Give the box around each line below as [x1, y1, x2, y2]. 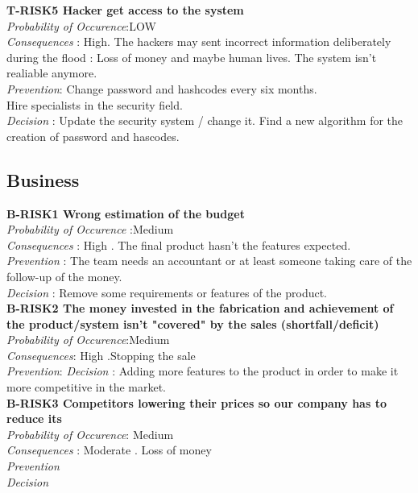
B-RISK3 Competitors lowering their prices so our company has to [6, 394, 387, 411]
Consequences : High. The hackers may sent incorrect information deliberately [6, 33, 391, 50]
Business [6, 167, 80, 192]
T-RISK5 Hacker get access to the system [6, 2, 244, 18]
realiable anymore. [6, 64, 97, 81]
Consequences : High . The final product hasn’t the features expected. [6, 236, 351, 253]
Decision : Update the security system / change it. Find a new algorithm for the [6, 112, 404, 129]
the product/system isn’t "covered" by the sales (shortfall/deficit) [6, 315, 379, 332]
